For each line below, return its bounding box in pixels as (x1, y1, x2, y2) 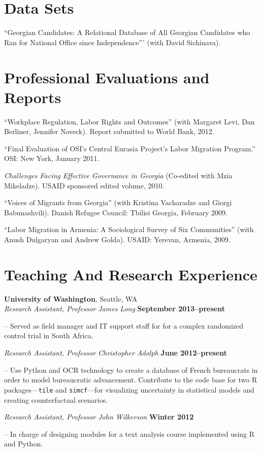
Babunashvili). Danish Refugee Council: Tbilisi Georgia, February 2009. (4, 207, 227, 217)
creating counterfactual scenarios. (4, 394, 108, 405)
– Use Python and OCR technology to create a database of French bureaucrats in (4, 364, 258, 375)
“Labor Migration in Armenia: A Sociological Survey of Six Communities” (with (4, 224, 254, 235)
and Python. (4, 438, 43, 449)
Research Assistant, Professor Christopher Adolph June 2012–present (4, 347, 227, 358)
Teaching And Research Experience (4, 264, 257, 284)
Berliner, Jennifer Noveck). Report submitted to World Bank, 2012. (4, 126, 214, 137)
